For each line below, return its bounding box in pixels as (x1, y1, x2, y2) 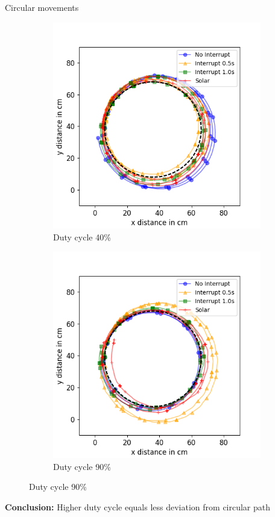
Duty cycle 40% (53, 230, 111, 243)
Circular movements (5, 1, 79, 13)
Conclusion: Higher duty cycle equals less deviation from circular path (5, 500, 271, 513)
